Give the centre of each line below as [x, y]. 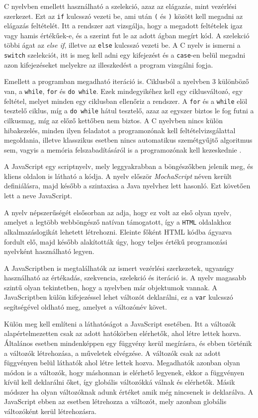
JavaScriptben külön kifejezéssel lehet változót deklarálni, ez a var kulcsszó [119, 297]
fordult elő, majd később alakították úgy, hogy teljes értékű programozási [116, 241]
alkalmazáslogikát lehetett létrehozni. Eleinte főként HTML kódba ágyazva [118, 231]
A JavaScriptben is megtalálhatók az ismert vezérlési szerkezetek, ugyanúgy [119, 268]
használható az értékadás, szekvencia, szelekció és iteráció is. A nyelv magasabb [125, 278]
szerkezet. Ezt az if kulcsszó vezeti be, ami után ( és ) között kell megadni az [124, 16]
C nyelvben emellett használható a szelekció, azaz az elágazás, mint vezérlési [120, 6]
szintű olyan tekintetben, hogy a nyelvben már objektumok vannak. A [111, 287]
